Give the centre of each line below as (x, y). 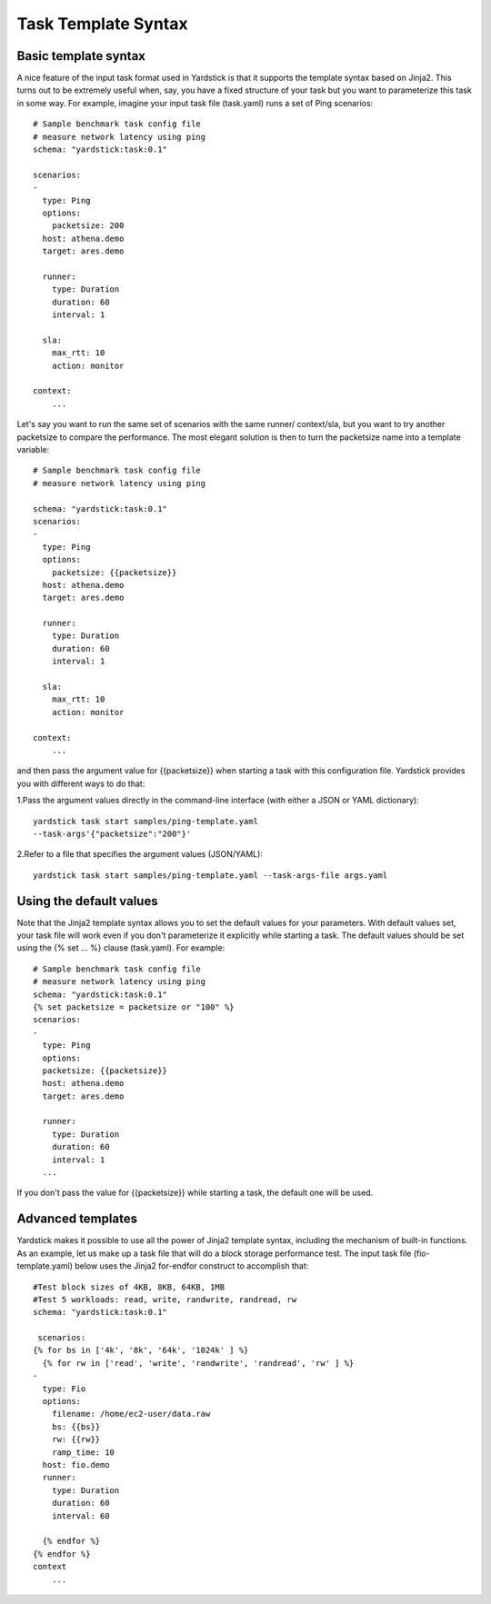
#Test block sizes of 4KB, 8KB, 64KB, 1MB (129, 1287)
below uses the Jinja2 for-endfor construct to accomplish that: (191, 1266)
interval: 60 (80, 1516)
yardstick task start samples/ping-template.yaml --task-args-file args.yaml (210, 875)
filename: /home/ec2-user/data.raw (131, 1414)
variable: (33, 449)
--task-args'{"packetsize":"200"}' (112, 833)
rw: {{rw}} (76, 1440)
